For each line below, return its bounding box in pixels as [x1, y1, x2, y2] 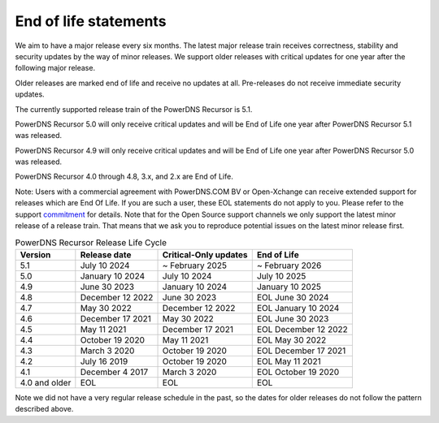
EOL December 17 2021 [256, 345, 346, 356]
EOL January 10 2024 [256, 302, 340, 313]
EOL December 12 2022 [256, 323, 349, 335]
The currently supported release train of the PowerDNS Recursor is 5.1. [15, 104, 253, 114]
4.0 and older [20, 377, 72, 388]
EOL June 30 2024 [256, 291, 329, 303]
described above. [15, 404, 74, 414]
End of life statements [15, 12, 167, 30]
